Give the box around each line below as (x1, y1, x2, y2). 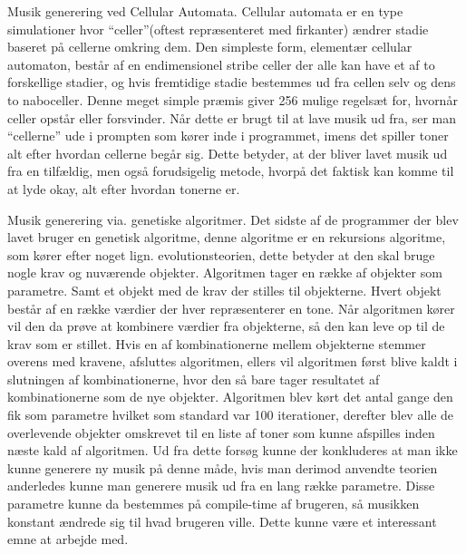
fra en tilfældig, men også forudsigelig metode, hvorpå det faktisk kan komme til (7, 161, 454, 180)
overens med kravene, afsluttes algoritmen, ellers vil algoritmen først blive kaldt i (7, 352, 458, 371)
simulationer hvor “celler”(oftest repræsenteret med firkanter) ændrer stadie (7, 19, 429, 38)
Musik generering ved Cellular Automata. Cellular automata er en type (7, 2, 403, 20)
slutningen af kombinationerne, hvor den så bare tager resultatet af (7, 369, 380, 388)
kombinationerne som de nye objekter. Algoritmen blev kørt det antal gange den (7, 387, 453, 406)
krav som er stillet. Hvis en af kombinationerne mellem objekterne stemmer (7, 334, 426, 353)
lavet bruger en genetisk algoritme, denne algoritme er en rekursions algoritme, (7, 228, 446, 247)
